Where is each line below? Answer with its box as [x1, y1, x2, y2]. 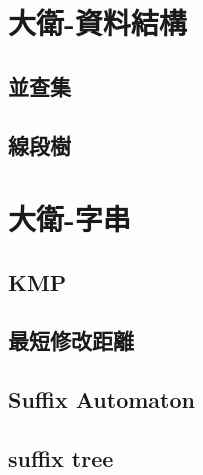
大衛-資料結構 [8, 2, 187, 43]
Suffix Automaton [8, 384, 195, 415]
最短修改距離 [8, 325, 134, 356]
